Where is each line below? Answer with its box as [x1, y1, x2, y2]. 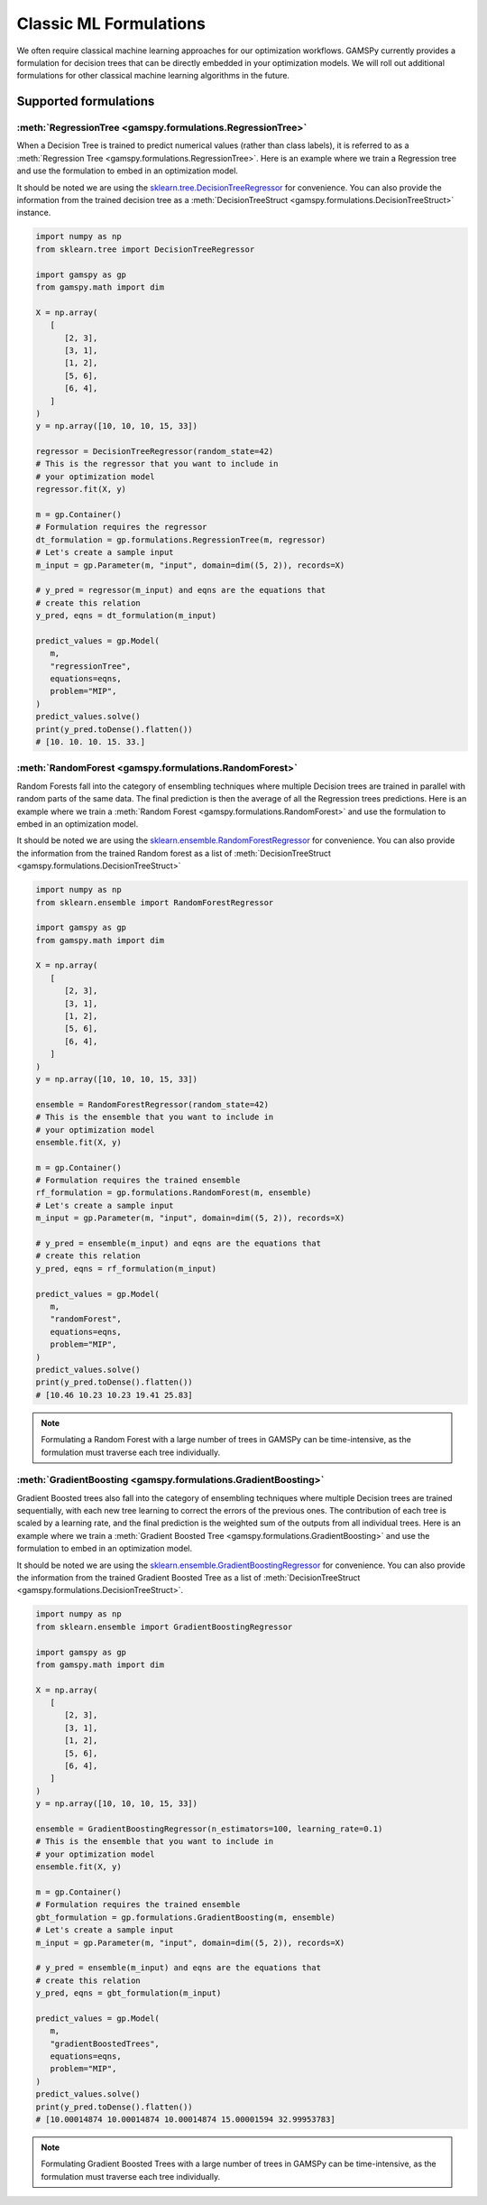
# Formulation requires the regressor [35, 522, 207, 533]
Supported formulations [16, 94, 155, 109]
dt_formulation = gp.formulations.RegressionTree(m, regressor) [35, 534, 326, 545]
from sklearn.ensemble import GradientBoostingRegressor [35, 1621, 293, 1632]
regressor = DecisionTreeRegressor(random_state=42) [35, 447, 274, 457]
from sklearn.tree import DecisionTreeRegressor [35, 244, 255, 255]
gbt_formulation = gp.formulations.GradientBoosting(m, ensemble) [35, 1912, 335, 1922]
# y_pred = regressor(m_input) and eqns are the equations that [35, 585, 326, 596]
